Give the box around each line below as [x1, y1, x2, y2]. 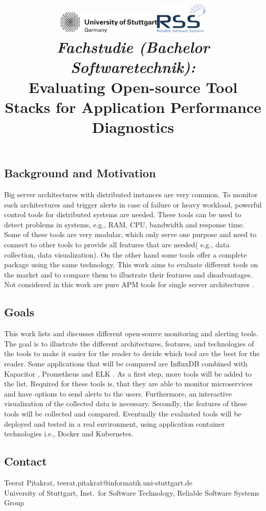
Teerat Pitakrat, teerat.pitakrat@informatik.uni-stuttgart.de [4, 477, 193, 487]
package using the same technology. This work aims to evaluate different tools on [4, 259, 258, 270]
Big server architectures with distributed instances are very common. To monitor [4, 189, 258, 200]
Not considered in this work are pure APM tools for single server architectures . [4, 279, 254, 290]
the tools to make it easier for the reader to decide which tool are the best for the [4, 348, 260, 359]
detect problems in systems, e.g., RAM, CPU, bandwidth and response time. [4, 219, 245, 229]
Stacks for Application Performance [5, 96, 261, 117]
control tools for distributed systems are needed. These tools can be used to [4, 209, 241, 220]
